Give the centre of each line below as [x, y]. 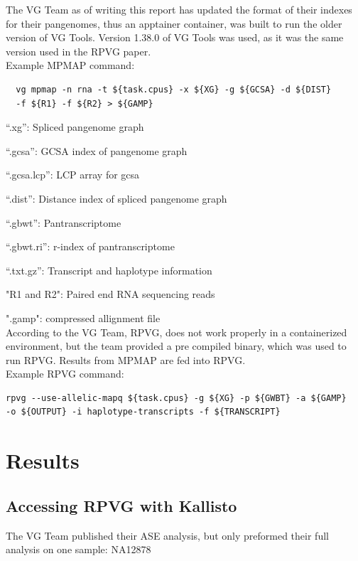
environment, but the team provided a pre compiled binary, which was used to [176, 346]
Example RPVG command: [65, 374]
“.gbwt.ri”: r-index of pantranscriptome [90, 246]
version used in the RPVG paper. [78, 51]
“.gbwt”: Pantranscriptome [64, 222]
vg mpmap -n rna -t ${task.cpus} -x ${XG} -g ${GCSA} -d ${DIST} [174, 89]
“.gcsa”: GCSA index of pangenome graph [97, 150]
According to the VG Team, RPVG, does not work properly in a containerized [177, 332]
